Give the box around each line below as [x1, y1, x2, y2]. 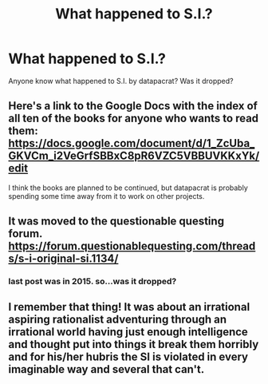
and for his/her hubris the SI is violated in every [8, 350, 249, 364]
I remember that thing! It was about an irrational [8, 300, 250, 314]
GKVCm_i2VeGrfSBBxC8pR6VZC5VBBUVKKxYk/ [8, 149, 260, 163]
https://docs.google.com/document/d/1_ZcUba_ [8, 137, 255, 150]
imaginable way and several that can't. [8, 362, 205, 376]
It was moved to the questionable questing [8, 215, 225, 228]
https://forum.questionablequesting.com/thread [8, 240, 256, 253]
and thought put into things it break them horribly [8, 338, 259, 351]
